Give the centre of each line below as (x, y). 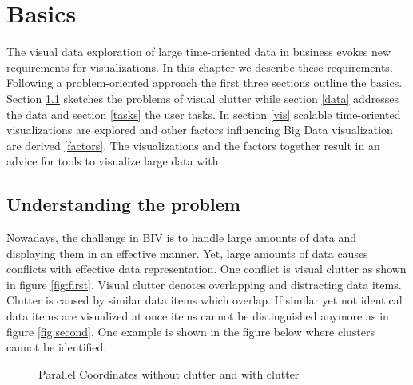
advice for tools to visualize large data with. (114, 161)
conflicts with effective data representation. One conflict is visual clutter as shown (206, 269)
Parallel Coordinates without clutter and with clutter (169, 373)
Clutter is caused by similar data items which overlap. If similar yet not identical (205, 300)
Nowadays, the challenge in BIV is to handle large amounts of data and (181, 238)
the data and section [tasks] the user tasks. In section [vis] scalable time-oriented (204, 114)
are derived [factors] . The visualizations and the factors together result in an (193, 145)
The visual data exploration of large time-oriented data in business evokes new (199, 52)
